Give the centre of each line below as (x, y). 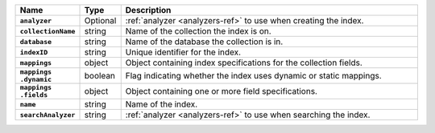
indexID (34, 52)
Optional (100, 20)
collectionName (48, 31)
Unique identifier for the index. (183, 52)
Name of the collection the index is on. (198, 31)
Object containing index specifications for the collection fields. (244, 62)
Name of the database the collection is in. (204, 42)
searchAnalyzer (48, 115)
